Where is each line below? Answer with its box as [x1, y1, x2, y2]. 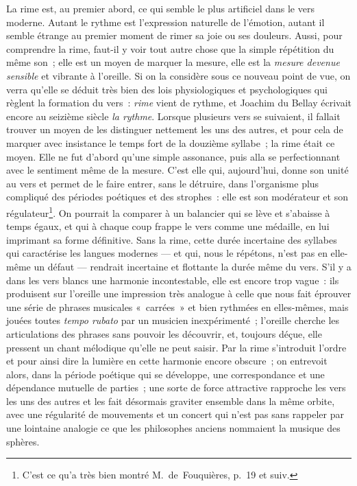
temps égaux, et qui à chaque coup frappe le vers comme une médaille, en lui [6, 219, 330, 233]
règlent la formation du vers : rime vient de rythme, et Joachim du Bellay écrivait [6, 95, 352, 110]
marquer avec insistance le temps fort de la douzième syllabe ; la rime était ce [6, 135, 335, 150]
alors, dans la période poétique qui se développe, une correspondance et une [6, 367, 325, 381]
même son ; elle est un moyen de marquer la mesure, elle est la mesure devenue [6, 55, 340, 69]
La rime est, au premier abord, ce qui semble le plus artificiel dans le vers [6, 1, 315, 15]
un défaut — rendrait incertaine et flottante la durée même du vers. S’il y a [34, 259, 352, 273]
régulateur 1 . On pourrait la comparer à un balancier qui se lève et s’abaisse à [6, 203, 330, 220]
